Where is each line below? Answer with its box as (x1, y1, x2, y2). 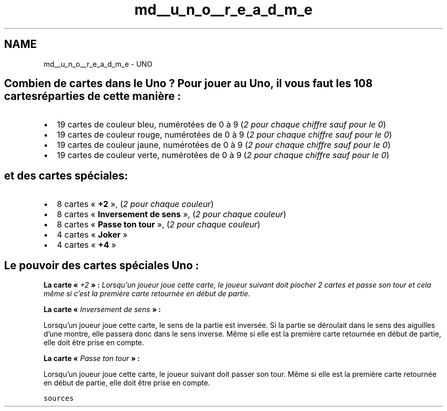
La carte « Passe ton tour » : (43, 354, 140, 363)
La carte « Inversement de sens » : (43, 305, 161, 314)
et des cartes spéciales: (4, 169, 128, 182)
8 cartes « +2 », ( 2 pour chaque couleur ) (57, 199, 214, 210)
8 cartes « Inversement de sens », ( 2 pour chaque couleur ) (57, 209, 286, 220)
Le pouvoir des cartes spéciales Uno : (4, 259, 199, 272)
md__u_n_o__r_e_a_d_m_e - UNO (43, 59, 153, 68)
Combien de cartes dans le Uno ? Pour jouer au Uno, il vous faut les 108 (4, 77, 373, 90)
